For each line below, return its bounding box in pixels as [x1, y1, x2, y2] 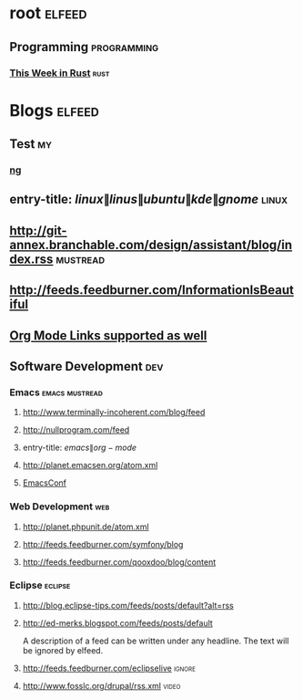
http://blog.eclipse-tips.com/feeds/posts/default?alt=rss [22, 600, 234, 611]
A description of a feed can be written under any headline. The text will [22, 635, 289, 646]
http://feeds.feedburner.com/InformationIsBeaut [9, 282, 294, 298]
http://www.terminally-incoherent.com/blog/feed [22, 407, 206, 418]
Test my [9, 136, 53, 152]
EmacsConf [22, 477, 66, 488]
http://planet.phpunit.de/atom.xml [22, 521, 149, 532]
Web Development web [9, 500, 110, 513]
